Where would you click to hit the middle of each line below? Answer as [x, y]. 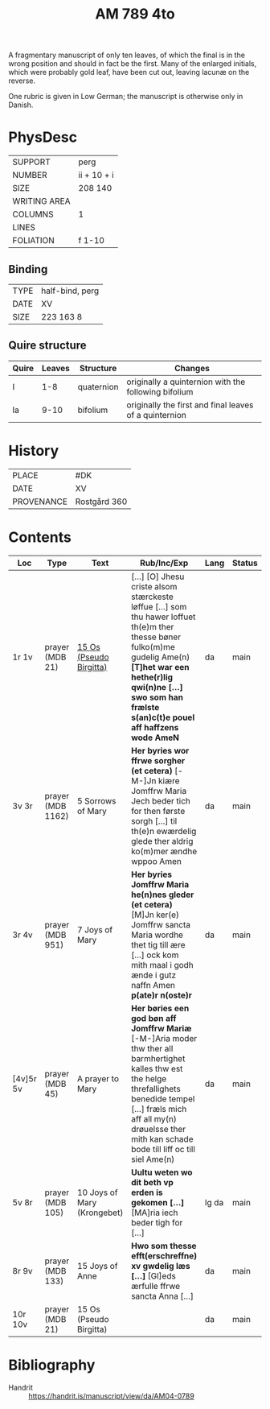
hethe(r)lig [152, 677]
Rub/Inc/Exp [164, 563]
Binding [28, 269]
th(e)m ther [153, 626]
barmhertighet [158, 1058]
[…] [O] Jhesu [158, 576]
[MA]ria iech [155, 1213]
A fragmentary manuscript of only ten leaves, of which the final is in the [127, 55]
